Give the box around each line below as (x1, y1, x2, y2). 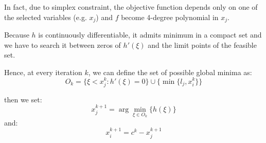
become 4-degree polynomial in (121, 11, 219, 22)
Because (4, 29, 29, 40)
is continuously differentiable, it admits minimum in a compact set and (38, 29, 262, 40)
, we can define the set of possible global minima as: (88, 66, 252, 77)
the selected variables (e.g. (4, 11, 87, 22)
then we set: (4, 94, 42, 104)
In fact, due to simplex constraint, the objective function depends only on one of (4, 2, 258, 12)
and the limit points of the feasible (148, 39, 257, 50)
